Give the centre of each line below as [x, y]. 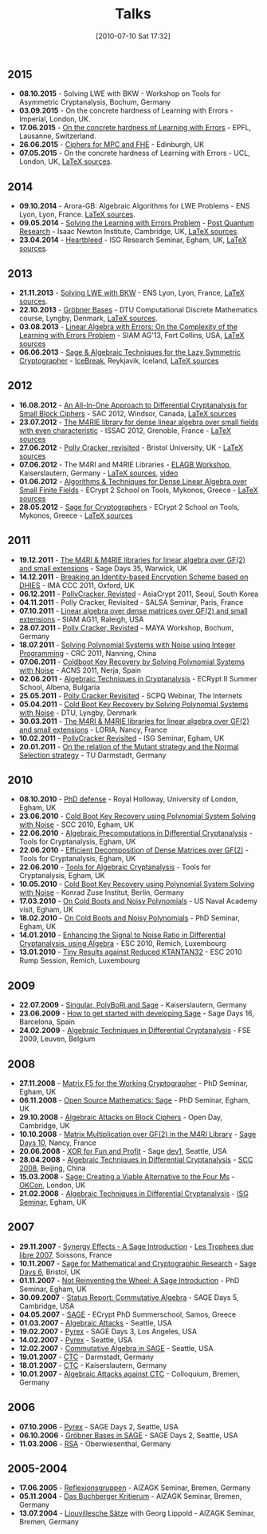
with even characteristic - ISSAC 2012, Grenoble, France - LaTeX [125, 430]
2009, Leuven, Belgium [57, 1039]
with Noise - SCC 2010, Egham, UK [77, 825]
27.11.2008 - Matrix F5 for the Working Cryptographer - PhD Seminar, [133, 1083]
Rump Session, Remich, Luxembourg [79, 960]
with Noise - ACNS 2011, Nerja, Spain [80, 670]
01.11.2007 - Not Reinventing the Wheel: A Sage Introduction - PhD [129, 1280]
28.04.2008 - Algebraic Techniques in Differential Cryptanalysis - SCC [136, 1160]
